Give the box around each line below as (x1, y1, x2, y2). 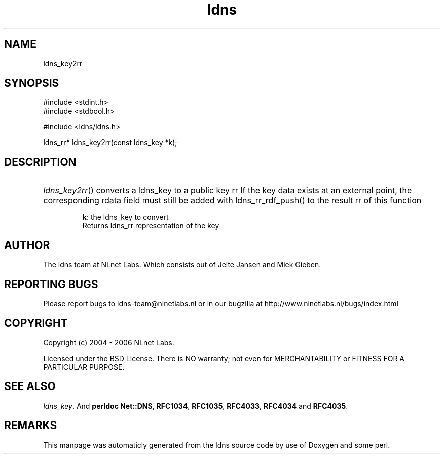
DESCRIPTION (4, 155, 77, 168)
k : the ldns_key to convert (82, 213, 169, 222)
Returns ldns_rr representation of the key (82, 221, 219, 230)
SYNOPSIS (4, 77, 59, 90)
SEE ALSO (4, 380, 56, 393)
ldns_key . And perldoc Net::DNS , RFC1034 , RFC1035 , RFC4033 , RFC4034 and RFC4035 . (43, 401, 348, 410)
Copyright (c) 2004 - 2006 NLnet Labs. (43, 338, 174, 347)
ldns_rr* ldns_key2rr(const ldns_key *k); (43, 138, 177, 147)
